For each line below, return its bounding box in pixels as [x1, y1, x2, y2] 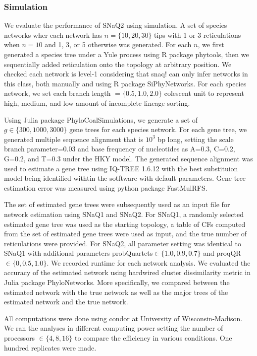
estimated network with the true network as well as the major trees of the [4, 286, 228, 297]
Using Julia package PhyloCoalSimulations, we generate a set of [4, 114, 198, 125]
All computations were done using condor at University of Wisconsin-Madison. [4, 313, 243, 323]
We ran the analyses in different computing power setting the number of [4, 323, 223, 333]
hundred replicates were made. [4, 342, 97, 353]
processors [4, 333, 35, 343]
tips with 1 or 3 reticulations [154, 29, 241, 40]
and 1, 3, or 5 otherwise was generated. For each [45, 39, 192, 50]
